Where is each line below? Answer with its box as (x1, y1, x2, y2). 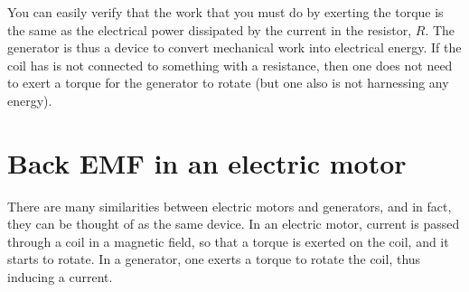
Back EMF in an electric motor (7, 144, 407, 181)
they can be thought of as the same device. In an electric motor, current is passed (7, 214, 460, 233)
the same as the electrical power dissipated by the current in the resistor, (7, 20, 412, 39)
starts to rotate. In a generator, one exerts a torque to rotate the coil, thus (7, 250, 421, 268)
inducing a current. (7, 268, 113, 287)
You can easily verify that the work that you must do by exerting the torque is (7, 3, 444, 21)
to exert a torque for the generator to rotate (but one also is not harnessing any (7, 73, 449, 92)
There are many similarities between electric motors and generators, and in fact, (7, 196, 452, 215)
